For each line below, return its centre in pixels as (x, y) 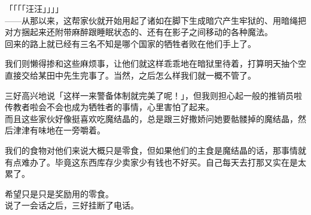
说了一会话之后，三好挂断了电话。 (72, 205)
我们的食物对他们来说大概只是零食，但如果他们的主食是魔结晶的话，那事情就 (155, 150)
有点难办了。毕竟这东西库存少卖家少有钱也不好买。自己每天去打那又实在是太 (155, 162)
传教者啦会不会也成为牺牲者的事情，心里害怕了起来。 (109, 107)
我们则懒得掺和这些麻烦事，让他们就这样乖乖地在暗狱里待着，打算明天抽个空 (155, 63)
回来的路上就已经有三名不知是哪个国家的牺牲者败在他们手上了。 (130, 43)
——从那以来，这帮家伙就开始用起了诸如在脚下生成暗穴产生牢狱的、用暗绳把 (155, 20)
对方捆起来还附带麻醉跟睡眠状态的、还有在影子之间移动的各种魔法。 (139, 32)
